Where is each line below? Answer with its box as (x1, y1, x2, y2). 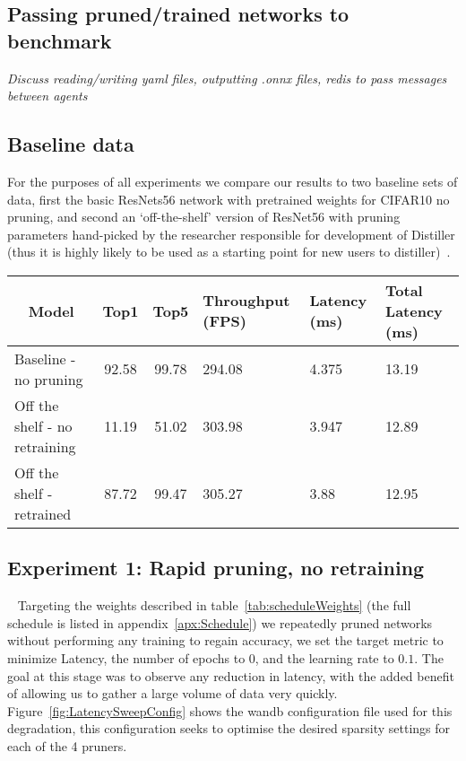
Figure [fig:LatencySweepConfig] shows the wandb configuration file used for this (7, 701, 453, 720)
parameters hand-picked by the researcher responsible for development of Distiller (7, 224, 455, 243)
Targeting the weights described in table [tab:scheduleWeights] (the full (17, 596, 411, 615)
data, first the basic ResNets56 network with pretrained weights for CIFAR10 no (7, 189, 450, 208)
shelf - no (14, 415, 73, 436)
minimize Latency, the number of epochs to (7, 648, 246, 667)
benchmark (7, 26, 112, 54)
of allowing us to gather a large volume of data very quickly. (7, 684, 338, 703)
